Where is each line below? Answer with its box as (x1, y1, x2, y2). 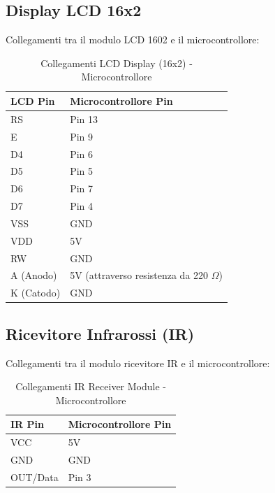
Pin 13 (70, 111, 98, 126)
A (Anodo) (10, 268, 57, 283)
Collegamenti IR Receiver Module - (15, 379, 166, 394)
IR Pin (10, 417, 44, 431)
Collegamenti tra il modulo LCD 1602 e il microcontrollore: (6, 32, 260, 47)
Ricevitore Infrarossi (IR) (6, 322, 195, 344)
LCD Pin (10, 93, 55, 108)
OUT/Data (10, 469, 59, 484)
